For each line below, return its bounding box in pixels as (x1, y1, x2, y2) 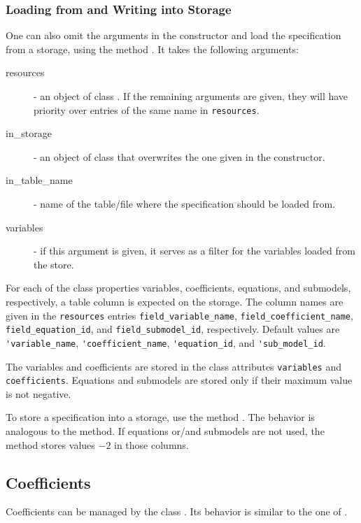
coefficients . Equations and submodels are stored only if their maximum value (6, 373, 353, 387)
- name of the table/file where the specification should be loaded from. (34, 196, 336, 211)
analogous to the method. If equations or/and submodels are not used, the (6, 424, 325, 438)
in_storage (6, 126, 52, 141)
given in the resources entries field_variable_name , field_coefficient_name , (6, 308, 353, 322)
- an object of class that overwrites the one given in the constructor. (34, 149, 325, 164)
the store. (34, 257, 74, 271)
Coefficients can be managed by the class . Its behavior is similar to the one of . (6, 504, 348, 519)
